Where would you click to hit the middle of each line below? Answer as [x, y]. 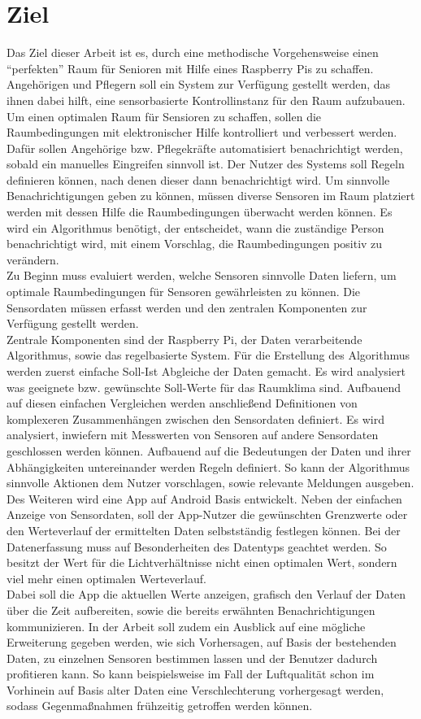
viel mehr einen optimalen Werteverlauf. [106, 578]
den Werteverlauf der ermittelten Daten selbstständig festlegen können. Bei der [204, 530]
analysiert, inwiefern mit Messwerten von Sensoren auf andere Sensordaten [193, 435]
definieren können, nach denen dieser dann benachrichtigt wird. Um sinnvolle [198, 179]
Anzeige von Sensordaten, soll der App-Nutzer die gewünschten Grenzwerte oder [207, 514]
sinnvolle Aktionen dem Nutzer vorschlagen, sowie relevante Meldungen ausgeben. [210, 483]
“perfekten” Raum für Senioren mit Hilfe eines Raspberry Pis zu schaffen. [190, 68]
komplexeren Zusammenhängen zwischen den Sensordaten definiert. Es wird [195, 418]
